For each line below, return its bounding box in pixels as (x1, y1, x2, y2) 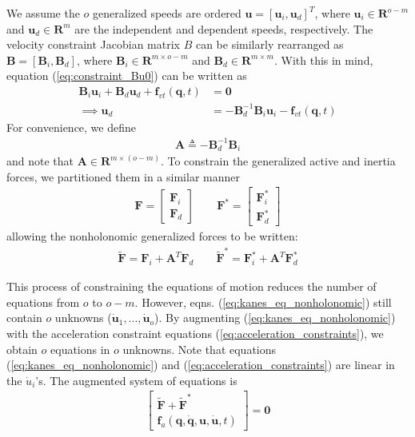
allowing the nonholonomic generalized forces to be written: (6, 227, 298, 244)
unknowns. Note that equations (122, 340, 277, 357)
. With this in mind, (273, 51, 373, 68)
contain (6, 309, 42, 326)
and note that (6, 153, 74, 169)
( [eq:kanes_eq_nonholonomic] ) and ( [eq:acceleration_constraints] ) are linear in (6, 356, 395, 373)
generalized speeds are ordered (93, 5, 241, 21)
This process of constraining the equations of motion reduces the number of (6, 278, 377, 295)
